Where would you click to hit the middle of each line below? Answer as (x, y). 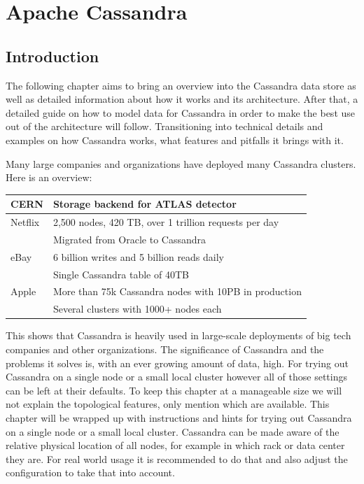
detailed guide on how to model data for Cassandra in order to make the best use (180, 112)
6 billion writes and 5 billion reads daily (139, 256)
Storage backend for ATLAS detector (145, 204)
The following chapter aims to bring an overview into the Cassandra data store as (181, 85)
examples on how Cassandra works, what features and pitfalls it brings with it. (175, 140)
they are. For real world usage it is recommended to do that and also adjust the (177, 458)
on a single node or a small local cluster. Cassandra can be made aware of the (173, 431)
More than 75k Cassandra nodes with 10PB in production (177, 291)
